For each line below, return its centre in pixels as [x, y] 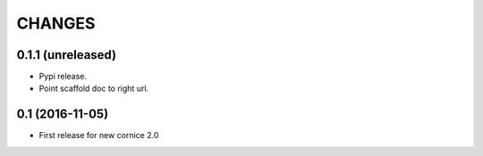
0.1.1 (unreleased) [66, 55]
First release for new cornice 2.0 [99, 135]
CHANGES [56, 23]
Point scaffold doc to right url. [94, 88]
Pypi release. [63, 77]
